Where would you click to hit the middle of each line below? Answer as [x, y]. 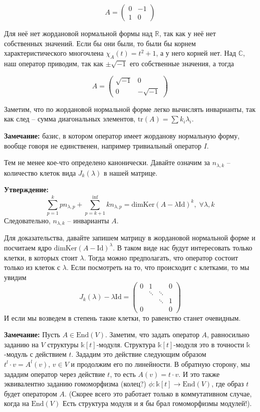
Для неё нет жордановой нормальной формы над [78, 33]
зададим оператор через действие [55, 374]
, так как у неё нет [187, 33]
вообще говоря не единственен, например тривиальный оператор [103, 145]
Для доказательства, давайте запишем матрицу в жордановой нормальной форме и [130, 238]
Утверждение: [26, 189]
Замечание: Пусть [32, 334]
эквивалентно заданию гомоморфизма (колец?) [75, 384]
